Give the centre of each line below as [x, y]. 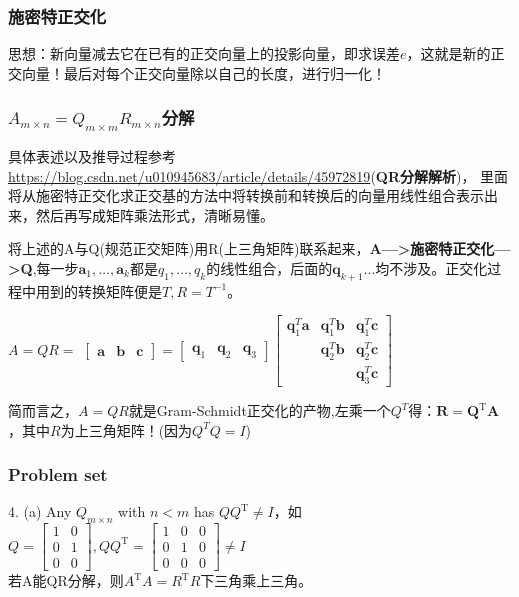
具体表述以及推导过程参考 [92, 155]
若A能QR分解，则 [66, 580]
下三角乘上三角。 [256, 580]
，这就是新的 [448, 53]
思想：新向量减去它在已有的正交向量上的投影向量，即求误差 [204, 53]
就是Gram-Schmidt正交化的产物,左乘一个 [259, 410]
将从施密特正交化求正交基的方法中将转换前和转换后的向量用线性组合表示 [246, 195]
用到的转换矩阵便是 [98, 290]
